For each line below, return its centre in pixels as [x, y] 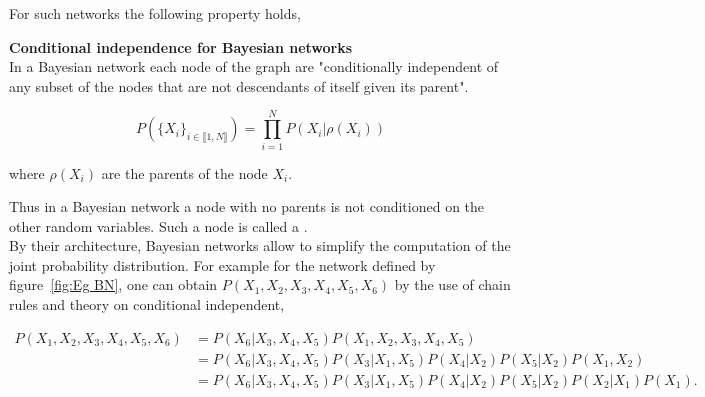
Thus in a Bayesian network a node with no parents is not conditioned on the [247, 206]
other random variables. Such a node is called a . [158, 225]
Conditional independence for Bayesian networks [181, 46]
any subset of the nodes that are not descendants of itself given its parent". [239, 85]
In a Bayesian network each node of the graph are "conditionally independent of [254, 66]
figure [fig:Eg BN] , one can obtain [113, 284]
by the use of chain [452, 284]
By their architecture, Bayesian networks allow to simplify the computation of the [260, 245]
